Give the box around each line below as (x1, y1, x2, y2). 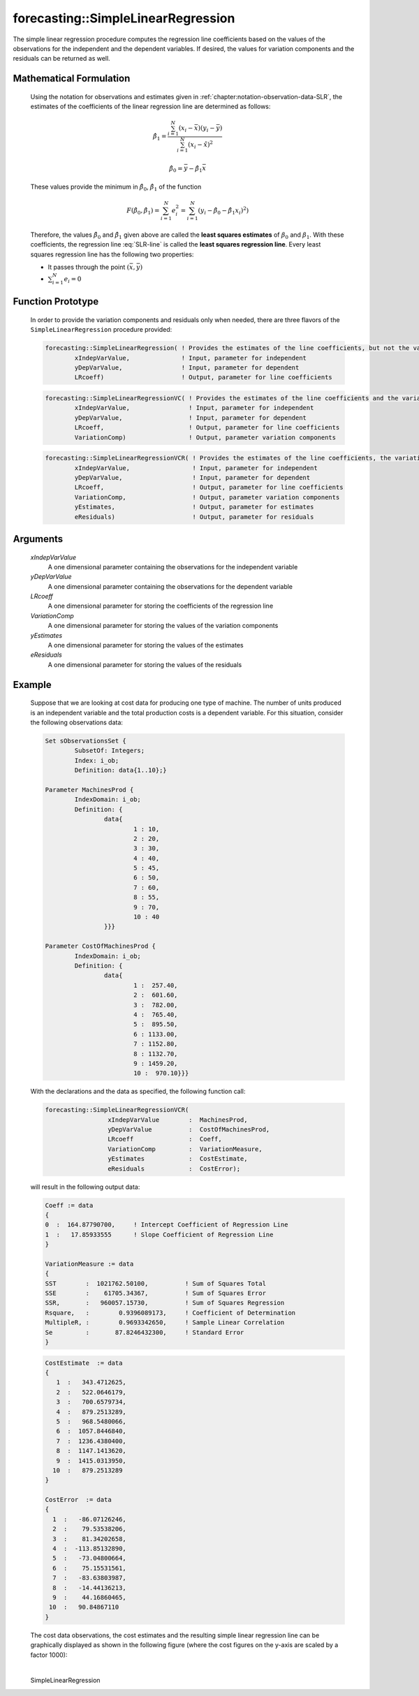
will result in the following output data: (30, 1183, 140, 1191)
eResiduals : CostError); (107, 1164, 241, 1173)
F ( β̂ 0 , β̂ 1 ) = (126, 206, 160, 216)
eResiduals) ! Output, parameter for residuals (74, 513, 314, 520)
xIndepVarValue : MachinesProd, (107, 1116, 248, 1124)
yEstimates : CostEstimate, (107, 1155, 248, 1163)
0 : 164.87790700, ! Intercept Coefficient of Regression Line (45, 1221, 288, 1229)
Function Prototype (13, 295, 99, 307)
